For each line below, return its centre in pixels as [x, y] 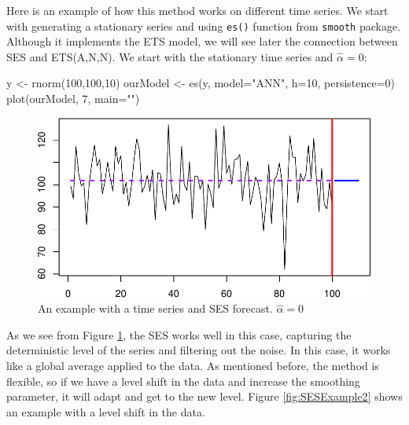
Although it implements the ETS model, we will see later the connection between [202, 41]
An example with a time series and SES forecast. [155, 308]
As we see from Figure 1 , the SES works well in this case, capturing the [179, 334]
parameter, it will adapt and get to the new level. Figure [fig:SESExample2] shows [204, 396]
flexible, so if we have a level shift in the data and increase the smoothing [183, 381]
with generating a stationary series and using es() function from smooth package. [204, 26]
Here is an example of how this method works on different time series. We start [197, 10]
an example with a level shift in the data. [106, 411]
